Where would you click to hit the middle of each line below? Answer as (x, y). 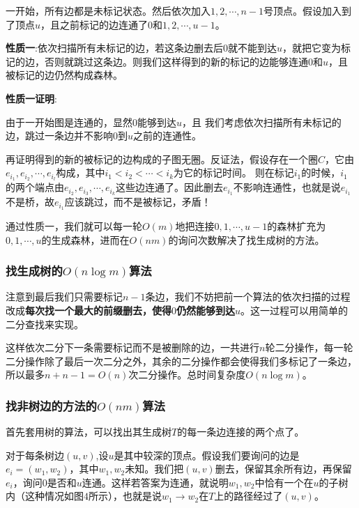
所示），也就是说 (125, 496)
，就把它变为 (311, 48)
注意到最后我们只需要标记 (64, 297)
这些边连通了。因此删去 (169, 187)
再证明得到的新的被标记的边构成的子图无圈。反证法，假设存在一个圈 (162, 159)
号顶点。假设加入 (303, 10)
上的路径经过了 (249, 496)
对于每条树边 (35, 455)
